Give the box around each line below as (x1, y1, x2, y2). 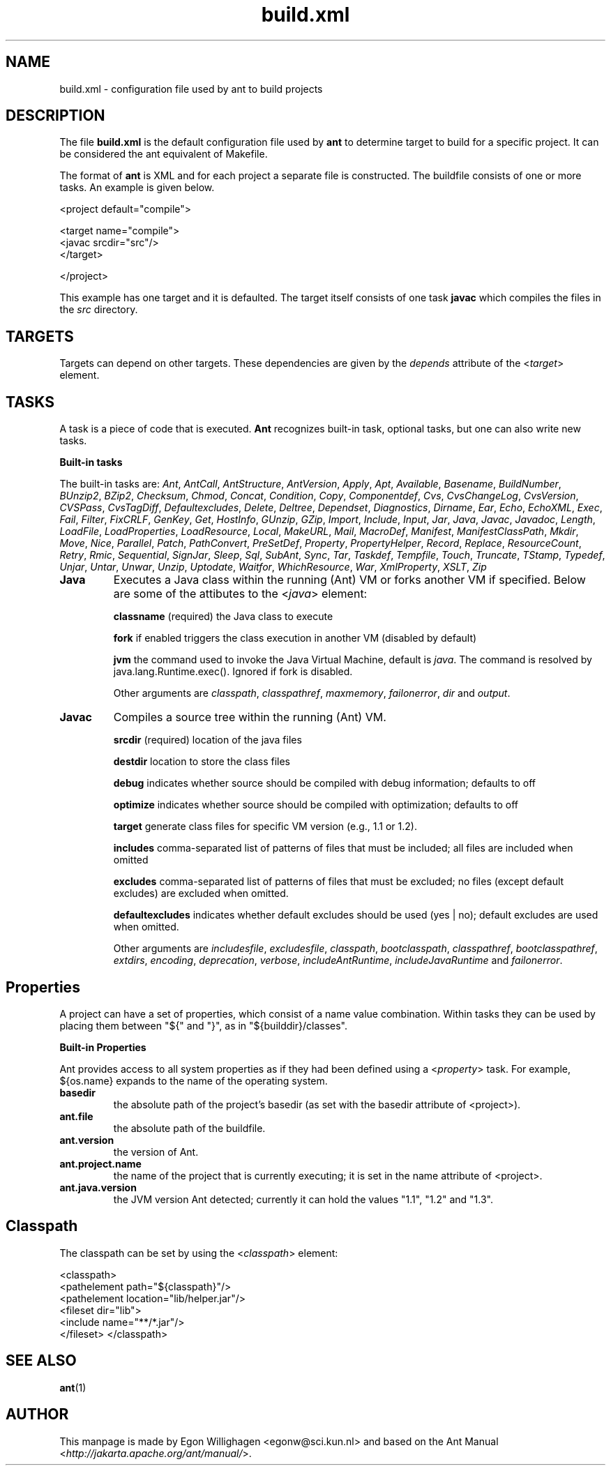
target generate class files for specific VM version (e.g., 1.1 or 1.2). (113, 820, 417, 833)
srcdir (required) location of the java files (113, 734, 302, 746)
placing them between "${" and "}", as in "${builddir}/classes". (59, 1019, 347, 1032)
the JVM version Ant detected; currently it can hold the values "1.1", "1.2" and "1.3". (113, 1193, 493, 1205)
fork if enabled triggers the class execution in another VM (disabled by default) (113, 632, 477, 644)
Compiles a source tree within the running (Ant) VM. (113, 710, 386, 725)
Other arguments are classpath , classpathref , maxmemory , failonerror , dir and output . (113, 687, 511, 700)
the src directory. (59, 303, 138, 316)
